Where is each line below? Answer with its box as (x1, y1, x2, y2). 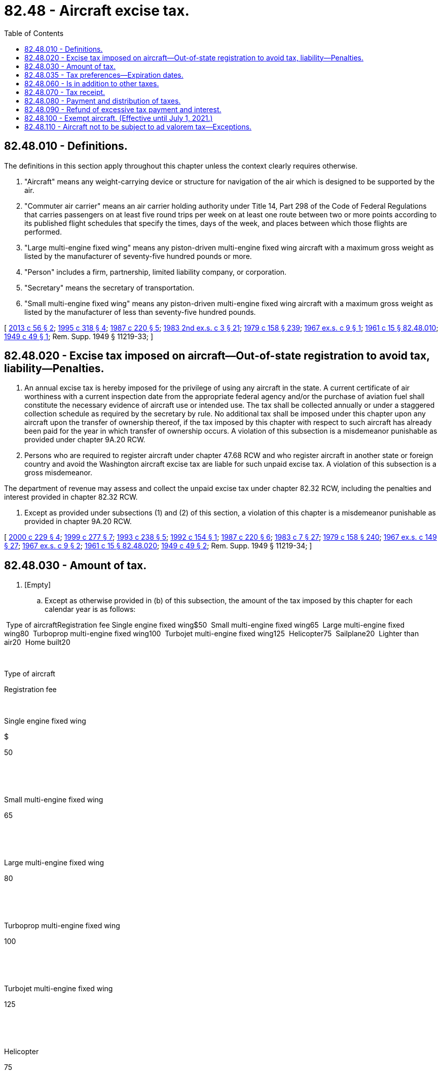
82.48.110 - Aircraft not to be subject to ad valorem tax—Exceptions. (24, 122, 252, 131)
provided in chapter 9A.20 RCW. (24, 517, 132, 526)
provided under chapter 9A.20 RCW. (24, 435, 145, 444)
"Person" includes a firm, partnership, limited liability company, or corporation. (24, 267, 287, 276)
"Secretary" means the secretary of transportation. (24, 283, 195, 292)
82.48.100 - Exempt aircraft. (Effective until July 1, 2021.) (24, 113, 213, 122)
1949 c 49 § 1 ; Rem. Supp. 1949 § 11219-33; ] (4, 332, 154, 341)
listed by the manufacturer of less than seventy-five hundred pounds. (24, 307, 256, 316)
